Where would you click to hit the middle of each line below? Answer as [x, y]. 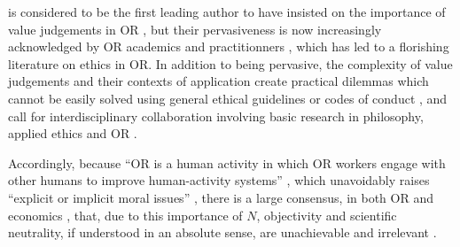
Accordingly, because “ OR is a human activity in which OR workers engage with [227, 162]
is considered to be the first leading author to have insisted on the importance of [227, 12]
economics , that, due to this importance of [125, 215]
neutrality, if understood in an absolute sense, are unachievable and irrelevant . [222, 232]
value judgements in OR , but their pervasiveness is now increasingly [195, 29]
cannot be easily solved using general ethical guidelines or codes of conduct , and [228, 98]
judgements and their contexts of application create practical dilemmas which [218, 81]
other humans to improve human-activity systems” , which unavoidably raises [219, 180]
